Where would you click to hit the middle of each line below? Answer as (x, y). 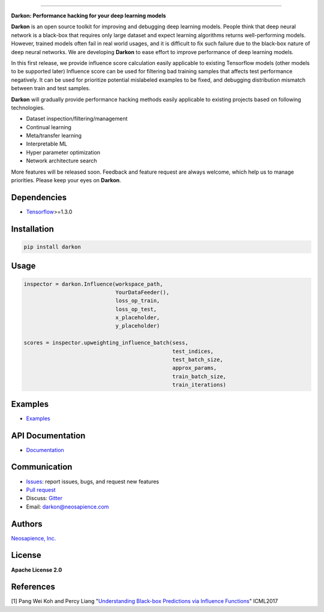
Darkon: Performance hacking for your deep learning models (88, 16)
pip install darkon (52, 247)
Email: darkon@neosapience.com (67, 506)
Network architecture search (61, 161)
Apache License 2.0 (37, 570)
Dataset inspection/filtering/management (77, 119)
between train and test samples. (51, 88)
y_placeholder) (138, 326)
